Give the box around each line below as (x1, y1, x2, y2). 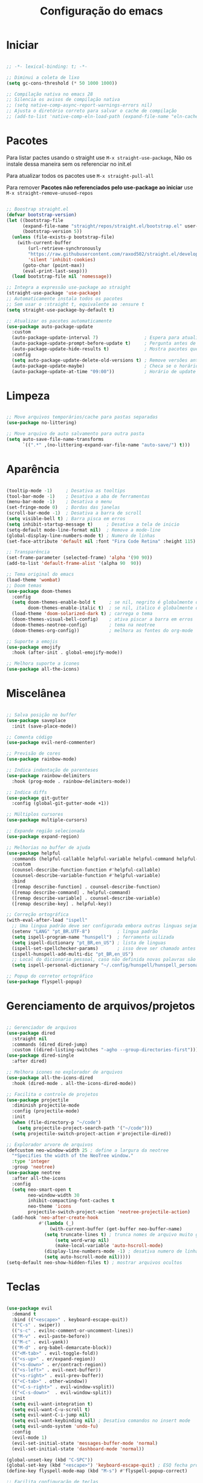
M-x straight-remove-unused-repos (6, 190, 94, 196)
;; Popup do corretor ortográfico (6, 973, 94, 979)
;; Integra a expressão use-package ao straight (6, 284, 131, 291)
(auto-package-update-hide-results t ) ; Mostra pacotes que (11, 346, 199, 352)
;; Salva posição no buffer (6, 712, 77, 718)
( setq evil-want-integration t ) (11, 1401, 94, 1407)
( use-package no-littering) (6, 420, 77, 426)
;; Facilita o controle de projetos (6, 1091, 98, 1097)
